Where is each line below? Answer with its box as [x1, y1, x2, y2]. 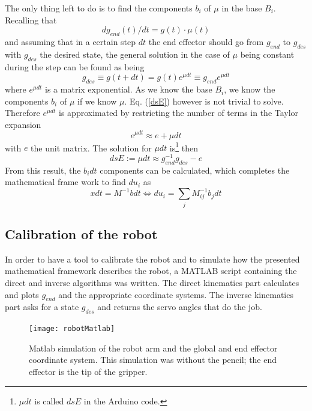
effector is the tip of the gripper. [29, 365, 148, 378]
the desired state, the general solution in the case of [40, 47, 230, 60]
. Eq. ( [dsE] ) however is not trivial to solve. [124, 94, 284, 107]
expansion [5, 118, 41, 130]
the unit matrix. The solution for [31, 141, 152, 154]
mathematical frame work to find [5, 175, 126, 188]
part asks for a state [5, 300, 79, 313]
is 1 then [169, 139, 199, 154]
